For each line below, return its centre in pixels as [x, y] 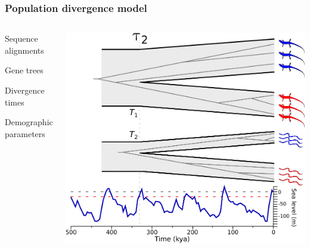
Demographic [29, 122]
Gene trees [24, 70]
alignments [24, 50]
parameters [25, 133]
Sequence [21, 38]
